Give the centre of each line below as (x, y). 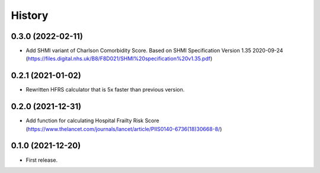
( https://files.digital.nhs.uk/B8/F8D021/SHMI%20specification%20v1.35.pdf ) (119, 58)
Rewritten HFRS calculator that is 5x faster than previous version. (105, 90)
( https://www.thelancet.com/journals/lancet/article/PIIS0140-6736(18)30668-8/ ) (124, 129)
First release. (42, 160)
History (30, 15)
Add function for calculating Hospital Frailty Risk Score (92, 120)
